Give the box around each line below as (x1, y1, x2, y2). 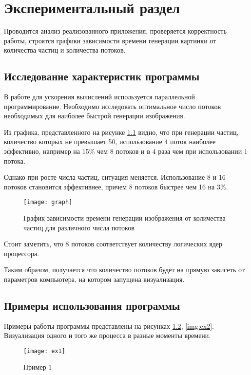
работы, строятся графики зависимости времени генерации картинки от (4, 35, 216, 45)
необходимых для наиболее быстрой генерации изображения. (4, 111, 185, 121)
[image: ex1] (23, 348, 65, 355)
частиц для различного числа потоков (23, 222, 135, 232)
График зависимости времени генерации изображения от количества (23, 213, 226, 223)
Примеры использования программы (4, 298, 180, 313)
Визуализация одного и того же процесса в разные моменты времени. (4, 330, 211, 340)
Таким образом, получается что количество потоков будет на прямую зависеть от (4, 264, 245, 275)
